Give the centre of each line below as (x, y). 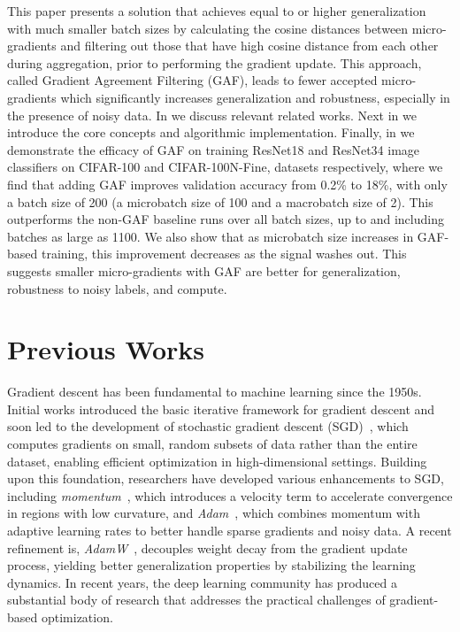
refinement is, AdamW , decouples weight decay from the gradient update (207, 547)
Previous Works (106, 349)
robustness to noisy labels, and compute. (117, 288)
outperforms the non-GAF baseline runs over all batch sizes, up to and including (226, 219)
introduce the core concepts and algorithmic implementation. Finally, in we (211, 132)
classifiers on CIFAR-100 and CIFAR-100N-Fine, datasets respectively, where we (225, 167)
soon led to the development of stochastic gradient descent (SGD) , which (208, 426)
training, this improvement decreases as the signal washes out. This (224, 254)
